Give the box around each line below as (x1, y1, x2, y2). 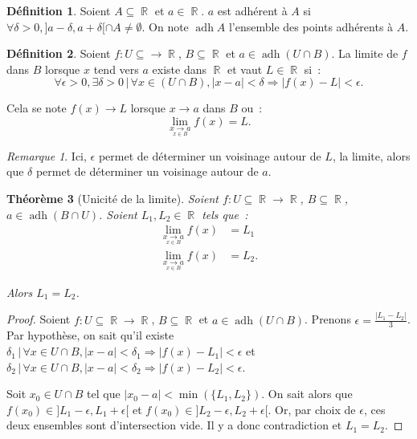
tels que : (202, 205, 248, 222)
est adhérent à (217, 2, 288, 18)
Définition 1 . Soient (6, 2, 111, 18)
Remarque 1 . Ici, (6, 147, 87, 164)
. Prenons (305, 311, 351, 327)
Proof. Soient (6, 311, 71, 327)
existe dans (152, 60, 206, 77)
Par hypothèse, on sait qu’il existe (6, 327, 174, 343)
